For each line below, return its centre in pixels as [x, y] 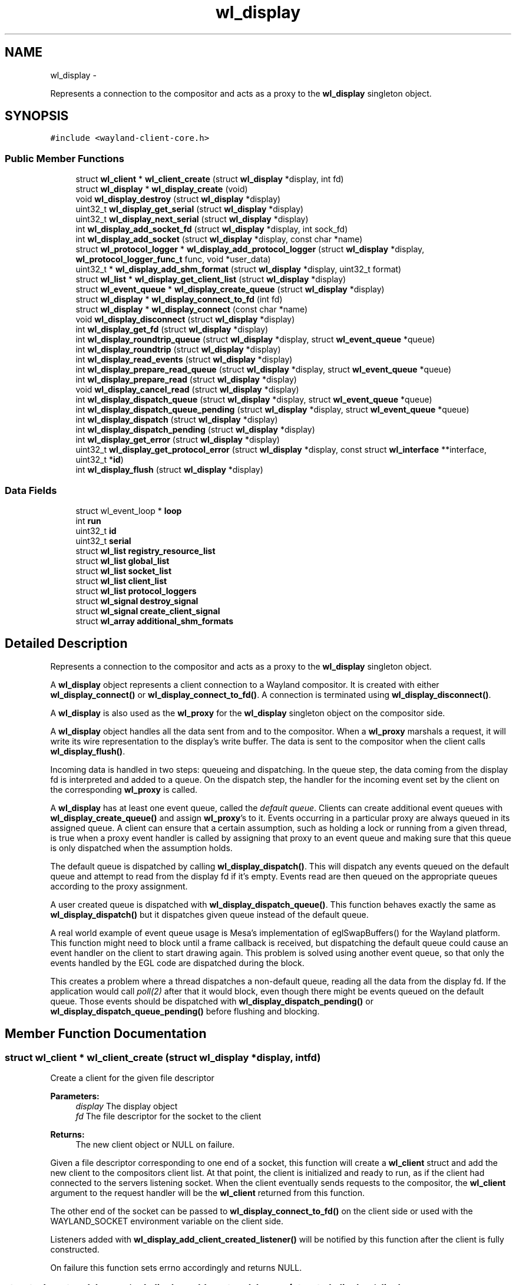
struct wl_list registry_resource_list [145, 551]
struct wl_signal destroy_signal [137, 601]
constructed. [75, 1249]
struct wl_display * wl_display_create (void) [162, 189]
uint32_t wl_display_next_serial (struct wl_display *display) [192, 219]
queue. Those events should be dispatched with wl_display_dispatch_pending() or [212, 1001]
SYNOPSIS [37, 116]
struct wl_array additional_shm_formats [155, 621]
